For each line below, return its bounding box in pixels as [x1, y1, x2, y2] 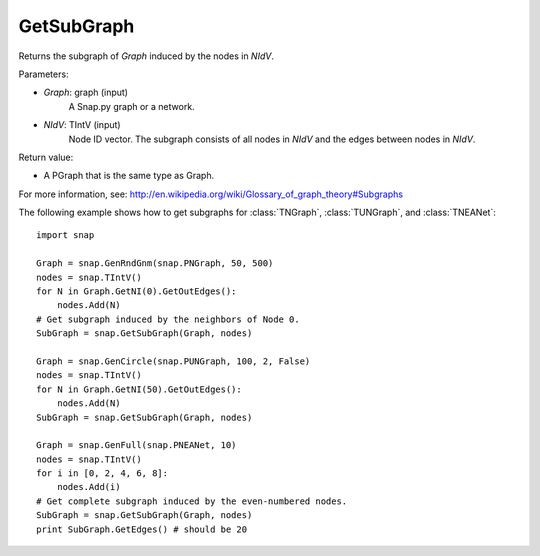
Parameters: [18, 68, 69, 80]
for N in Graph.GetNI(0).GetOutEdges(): [36, 286, 237, 297]
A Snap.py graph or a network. [68, 100, 195, 112]
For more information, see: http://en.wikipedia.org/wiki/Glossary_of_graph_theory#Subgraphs [18, 188, 404, 200]
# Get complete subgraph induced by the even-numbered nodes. [36, 495, 348, 507]
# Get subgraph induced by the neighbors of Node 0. [36, 313, 300, 325]
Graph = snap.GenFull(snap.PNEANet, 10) [36, 440, 237, 451]
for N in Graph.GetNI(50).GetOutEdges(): [36, 383, 242, 395]
